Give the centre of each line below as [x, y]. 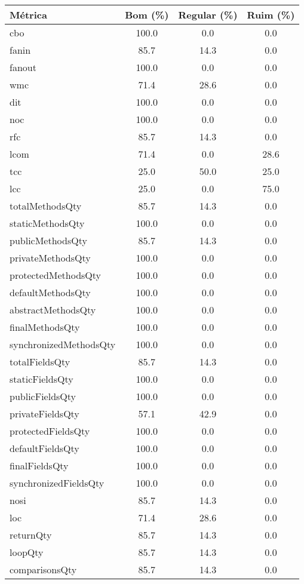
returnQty [31, 535]
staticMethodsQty [47, 223]
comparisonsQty [43, 569]
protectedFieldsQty [50, 431]
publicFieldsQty [43, 396]
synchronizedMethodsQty [63, 344]
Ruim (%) [271, 15]
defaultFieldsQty [44, 448]
